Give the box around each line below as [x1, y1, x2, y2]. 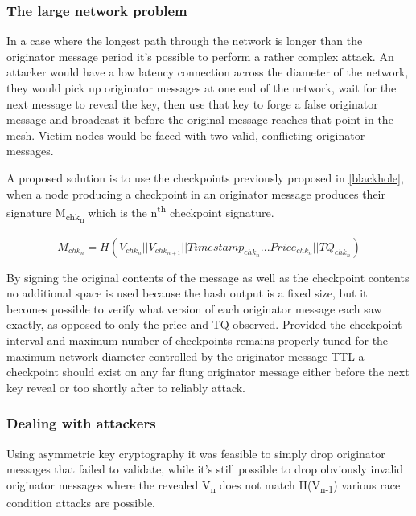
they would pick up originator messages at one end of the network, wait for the [6, 80, 397, 96]
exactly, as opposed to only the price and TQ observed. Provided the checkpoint [6, 316, 402, 333]
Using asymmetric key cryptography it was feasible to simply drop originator [6, 444, 385, 461]
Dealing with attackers [6, 413, 156, 433]
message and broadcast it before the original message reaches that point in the [6, 111, 393, 128]
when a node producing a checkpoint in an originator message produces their [6, 185, 386, 202]
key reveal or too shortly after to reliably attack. [6, 379, 245, 395]
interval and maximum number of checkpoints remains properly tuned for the [6, 331, 389, 348]
